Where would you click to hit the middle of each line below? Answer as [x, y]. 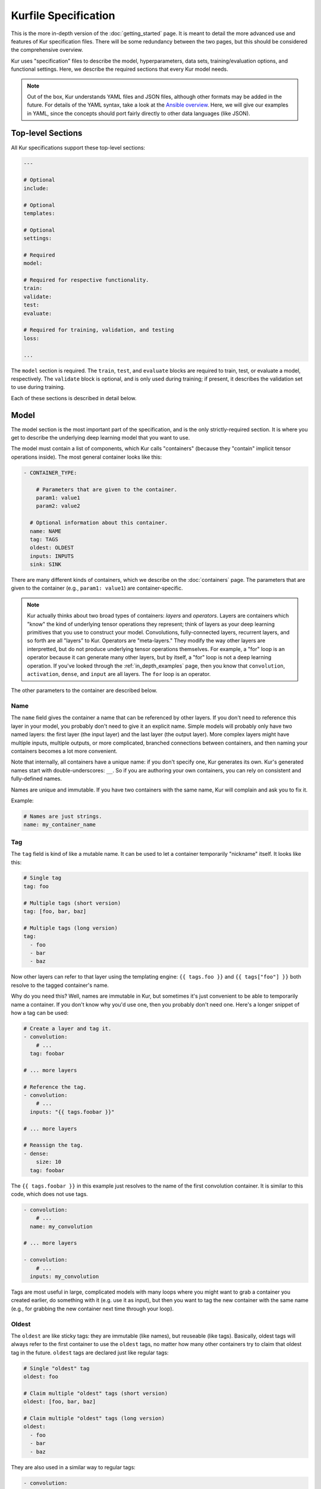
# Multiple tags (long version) [71, 928]
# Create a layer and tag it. [67, 1028]
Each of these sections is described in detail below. [74, 398]
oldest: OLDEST [52, 548]
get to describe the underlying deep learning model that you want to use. [100, 437]
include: [36, 188]
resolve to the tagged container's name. [60, 985]
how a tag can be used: [40, 1013]
